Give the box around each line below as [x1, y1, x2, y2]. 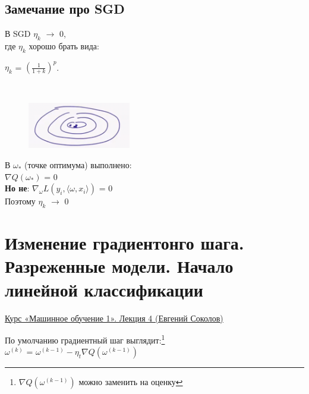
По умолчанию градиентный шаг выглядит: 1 [5, 332, 165, 346]
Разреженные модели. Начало [5, 254, 234, 278]
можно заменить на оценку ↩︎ [78, 376, 183, 388]
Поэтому [5, 195, 36, 207]
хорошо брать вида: [29, 40, 99, 52]
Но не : [5, 182, 30, 194]
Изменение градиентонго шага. [5, 231, 244, 255]
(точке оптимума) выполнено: [24, 159, 132, 171]
